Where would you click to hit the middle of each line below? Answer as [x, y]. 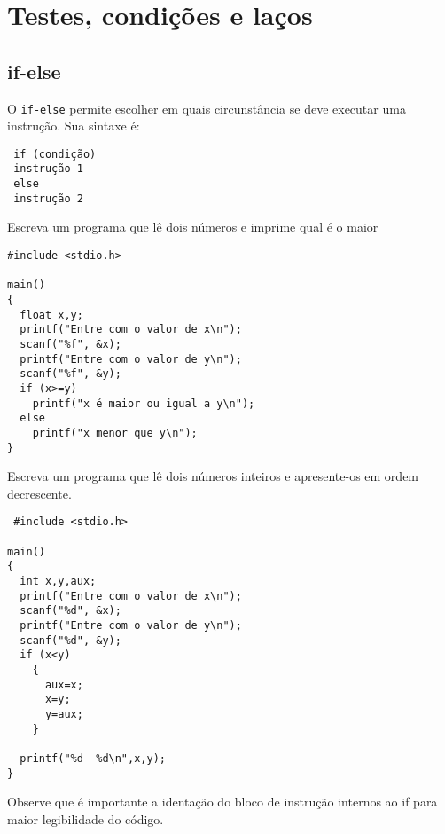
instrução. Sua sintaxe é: [74, 126]
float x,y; [51, 315]
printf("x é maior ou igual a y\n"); [144, 403]
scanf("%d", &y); [70, 640]
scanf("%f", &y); [70, 374]
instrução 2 [48, 198]
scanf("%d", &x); [70, 611]
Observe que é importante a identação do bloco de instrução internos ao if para [222, 802]
